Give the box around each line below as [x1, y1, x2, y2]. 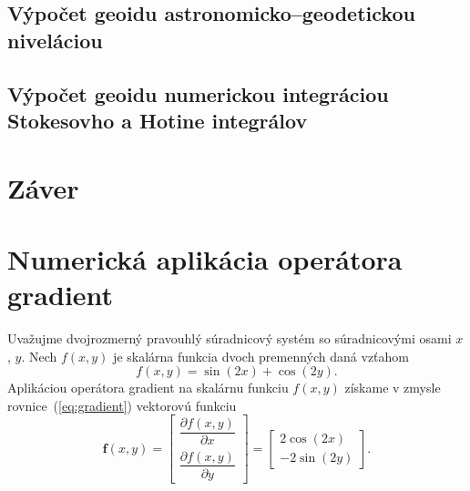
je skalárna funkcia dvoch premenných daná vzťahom [113, 346, 410, 365]
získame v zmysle [344, 378, 441, 397]
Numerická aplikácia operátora [7, 240, 403, 277]
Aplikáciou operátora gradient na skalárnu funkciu [7, 378, 289, 397]
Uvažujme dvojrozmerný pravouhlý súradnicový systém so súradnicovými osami [7, 329, 452, 348]
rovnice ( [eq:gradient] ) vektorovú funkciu [7, 395, 237, 414]
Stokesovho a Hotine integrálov [7, 106, 308, 134]
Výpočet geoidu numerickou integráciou [7, 79, 389, 107]
